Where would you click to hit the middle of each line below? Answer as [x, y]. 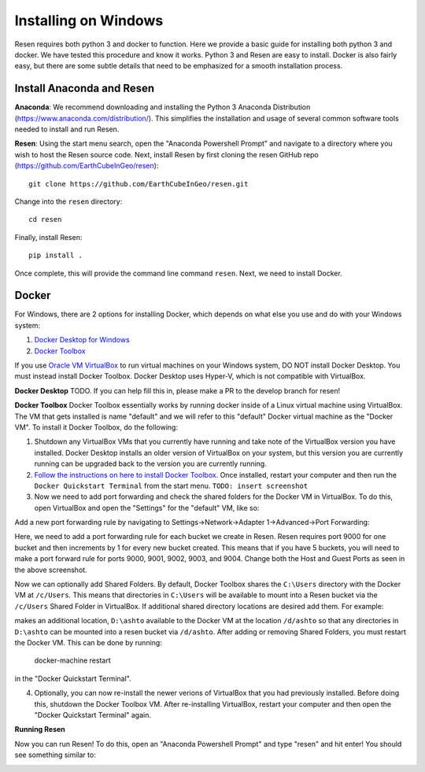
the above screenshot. [51, 570]
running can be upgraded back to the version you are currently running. [150, 464]
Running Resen [40, 730]
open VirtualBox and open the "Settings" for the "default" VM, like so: [147, 508]
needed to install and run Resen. [67, 129]
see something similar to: [55, 755]
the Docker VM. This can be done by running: [89, 642]
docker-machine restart [72, 660]
